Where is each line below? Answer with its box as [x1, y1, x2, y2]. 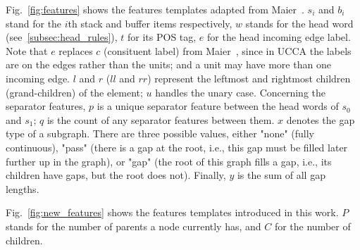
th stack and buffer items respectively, [68, 15, 232, 30]
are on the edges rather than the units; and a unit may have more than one [6, 57, 331, 72]
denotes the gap [286, 112, 355, 127]
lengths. [6, 181, 39, 196]
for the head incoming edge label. [207, 30, 351, 44]
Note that [6, 43, 48, 58]
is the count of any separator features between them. [46, 112, 275, 127]
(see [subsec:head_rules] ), [6, 30, 118, 44]
